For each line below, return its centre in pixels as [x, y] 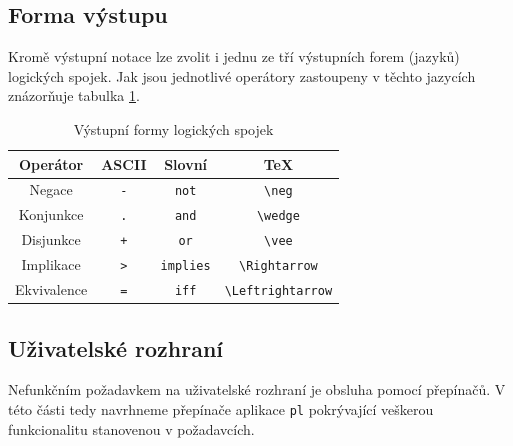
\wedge [278, 216]
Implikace [51, 264]
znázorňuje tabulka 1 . [74, 95]
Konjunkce [51, 214]
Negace [51, 189]
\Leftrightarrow [278, 291]
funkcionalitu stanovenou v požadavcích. [131, 428]
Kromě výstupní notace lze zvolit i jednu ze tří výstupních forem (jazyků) [234, 56]
